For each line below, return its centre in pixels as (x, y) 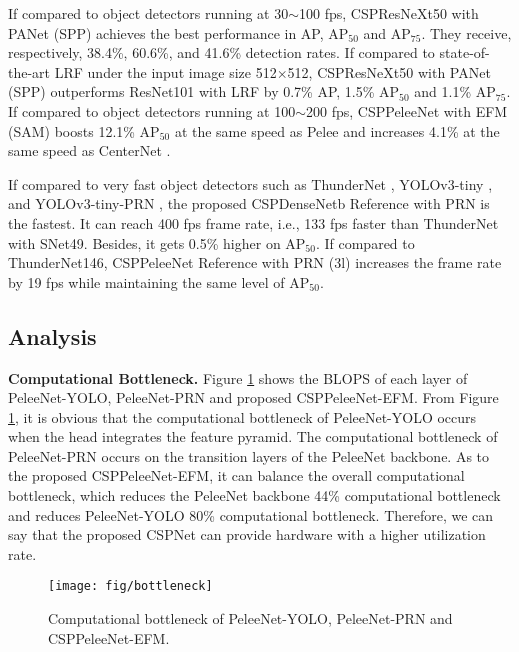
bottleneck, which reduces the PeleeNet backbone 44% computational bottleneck (254, 495)
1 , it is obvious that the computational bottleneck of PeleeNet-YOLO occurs (242, 416)
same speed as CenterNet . (89, 150)
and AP (387, 32)
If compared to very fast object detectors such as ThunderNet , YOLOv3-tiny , (250, 183)
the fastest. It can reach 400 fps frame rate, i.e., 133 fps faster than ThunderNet (253, 222)
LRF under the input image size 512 (165, 71)
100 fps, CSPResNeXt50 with (389, 13)
